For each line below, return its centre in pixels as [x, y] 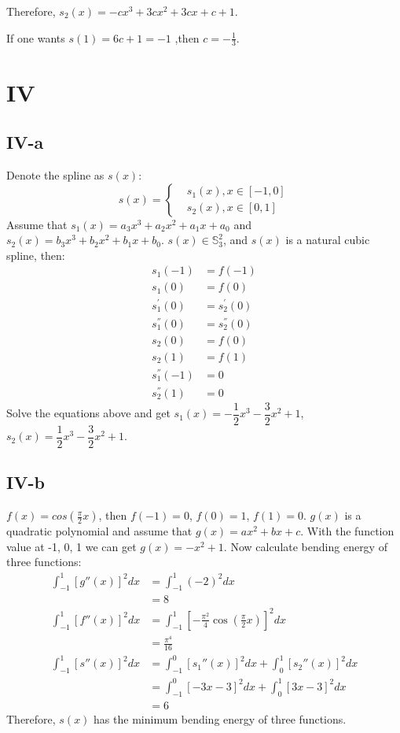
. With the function [347, 531]
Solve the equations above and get [88, 413]
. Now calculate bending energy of [305, 546]
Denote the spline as [55, 175]
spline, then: [36, 255]
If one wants [36, 37]
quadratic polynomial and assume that [99, 531]
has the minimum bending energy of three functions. [220, 718]
